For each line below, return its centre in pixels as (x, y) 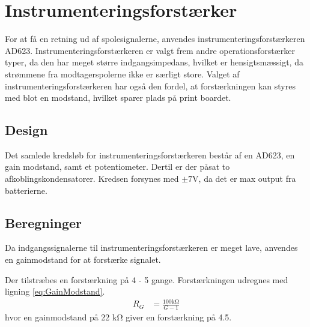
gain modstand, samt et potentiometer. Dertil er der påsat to (117, 166)
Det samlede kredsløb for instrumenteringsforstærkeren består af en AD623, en (150, 154)
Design (26, 130)
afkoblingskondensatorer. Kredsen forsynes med (92, 178)
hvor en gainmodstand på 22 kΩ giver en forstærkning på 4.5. (118, 317)
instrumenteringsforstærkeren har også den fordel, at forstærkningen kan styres (150, 85)
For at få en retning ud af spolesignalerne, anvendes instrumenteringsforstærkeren (155, 39)
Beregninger (43, 222)
